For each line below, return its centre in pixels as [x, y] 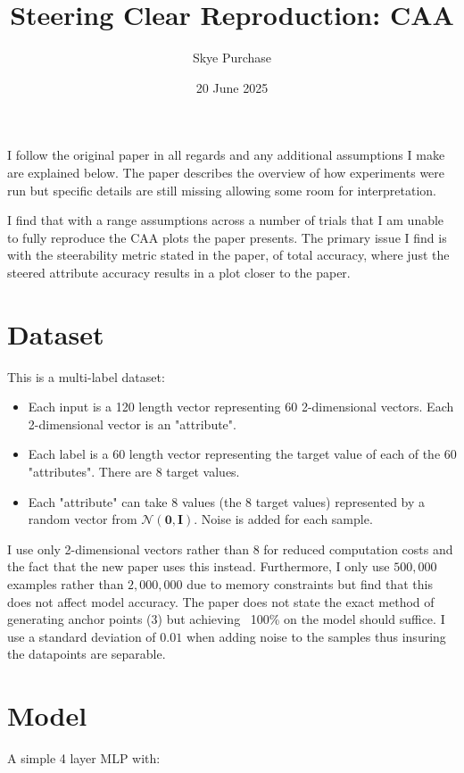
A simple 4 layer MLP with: [84, 758]
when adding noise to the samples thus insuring [316, 636]
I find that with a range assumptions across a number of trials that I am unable [226, 220]
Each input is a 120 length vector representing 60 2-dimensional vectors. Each [241, 407]
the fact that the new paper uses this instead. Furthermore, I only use [199, 566]
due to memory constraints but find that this [310, 583]
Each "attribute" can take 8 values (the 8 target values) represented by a [227, 501]
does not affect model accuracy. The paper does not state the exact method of [221, 601]
